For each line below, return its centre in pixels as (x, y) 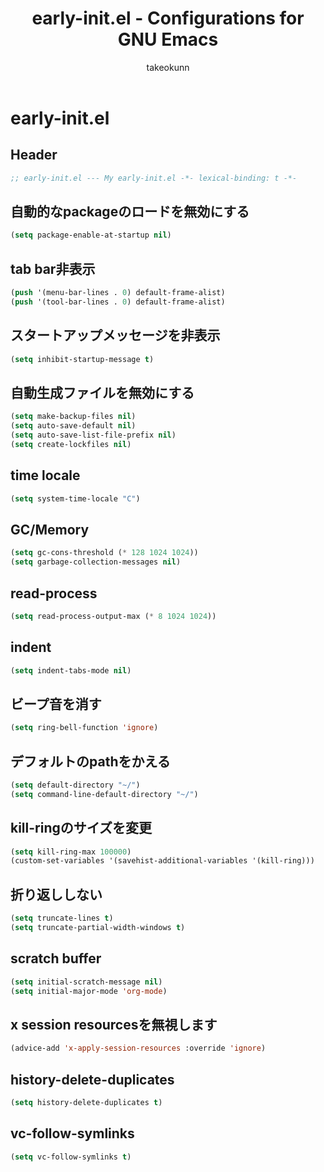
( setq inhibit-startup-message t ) (82, 359)
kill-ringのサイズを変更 (81, 828)
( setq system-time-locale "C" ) (75, 498)
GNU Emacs (168, 39)
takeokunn (168, 67)
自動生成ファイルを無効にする (102, 392)
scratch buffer (56, 958)
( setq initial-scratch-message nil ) (86, 982)
